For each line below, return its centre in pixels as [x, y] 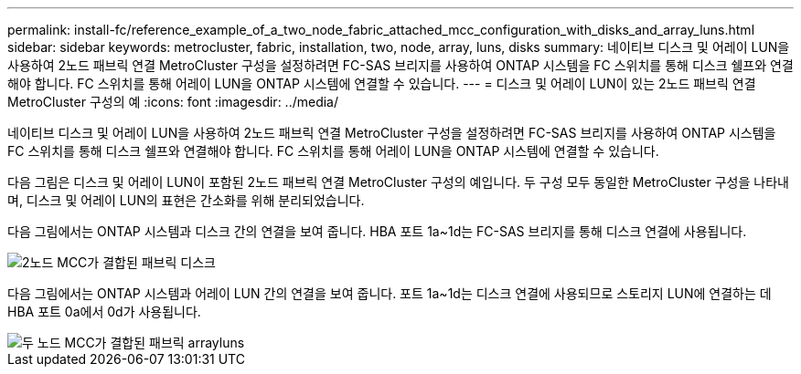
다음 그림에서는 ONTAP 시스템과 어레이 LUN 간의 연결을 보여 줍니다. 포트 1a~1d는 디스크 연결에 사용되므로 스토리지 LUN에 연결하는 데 [390, 293]
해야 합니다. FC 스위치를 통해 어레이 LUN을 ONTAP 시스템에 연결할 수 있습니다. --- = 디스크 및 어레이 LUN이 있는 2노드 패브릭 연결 [382, 83]
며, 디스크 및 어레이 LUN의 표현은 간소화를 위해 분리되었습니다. [186, 200]
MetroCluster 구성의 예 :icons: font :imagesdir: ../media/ [173, 102]
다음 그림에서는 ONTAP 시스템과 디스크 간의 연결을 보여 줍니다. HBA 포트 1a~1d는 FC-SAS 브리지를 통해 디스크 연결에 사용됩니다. [377, 231]
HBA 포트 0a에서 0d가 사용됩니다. [104, 312]
